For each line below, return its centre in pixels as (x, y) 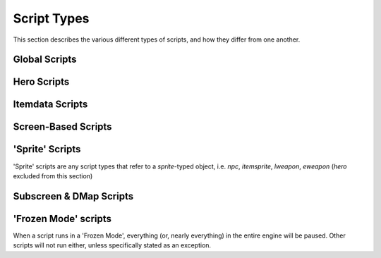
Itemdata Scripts (50, 105)
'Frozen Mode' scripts (62, 219)
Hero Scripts (41, 82)
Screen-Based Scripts (62, 127)
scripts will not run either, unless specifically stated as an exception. (112, 245)
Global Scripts (45, 60)
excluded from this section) (53, 176)
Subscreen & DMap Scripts (73, 196)
